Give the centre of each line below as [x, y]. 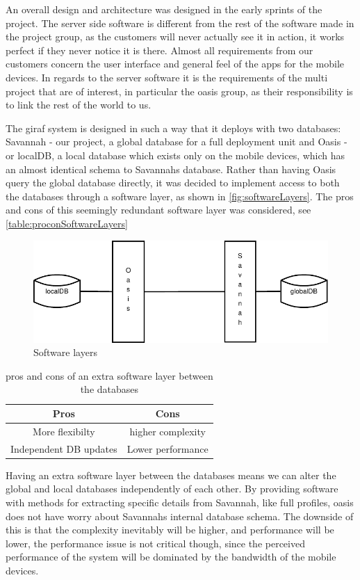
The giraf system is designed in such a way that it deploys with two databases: [173, 128]
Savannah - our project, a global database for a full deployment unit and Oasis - [177, 142]
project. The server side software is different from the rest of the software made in [180, 23]
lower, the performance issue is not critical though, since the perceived [155, 543]
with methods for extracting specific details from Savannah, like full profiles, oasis [180, 502]
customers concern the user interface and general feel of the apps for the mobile [175, 64]
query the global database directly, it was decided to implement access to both [173, 183]
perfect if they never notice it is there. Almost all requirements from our [159, 50]
